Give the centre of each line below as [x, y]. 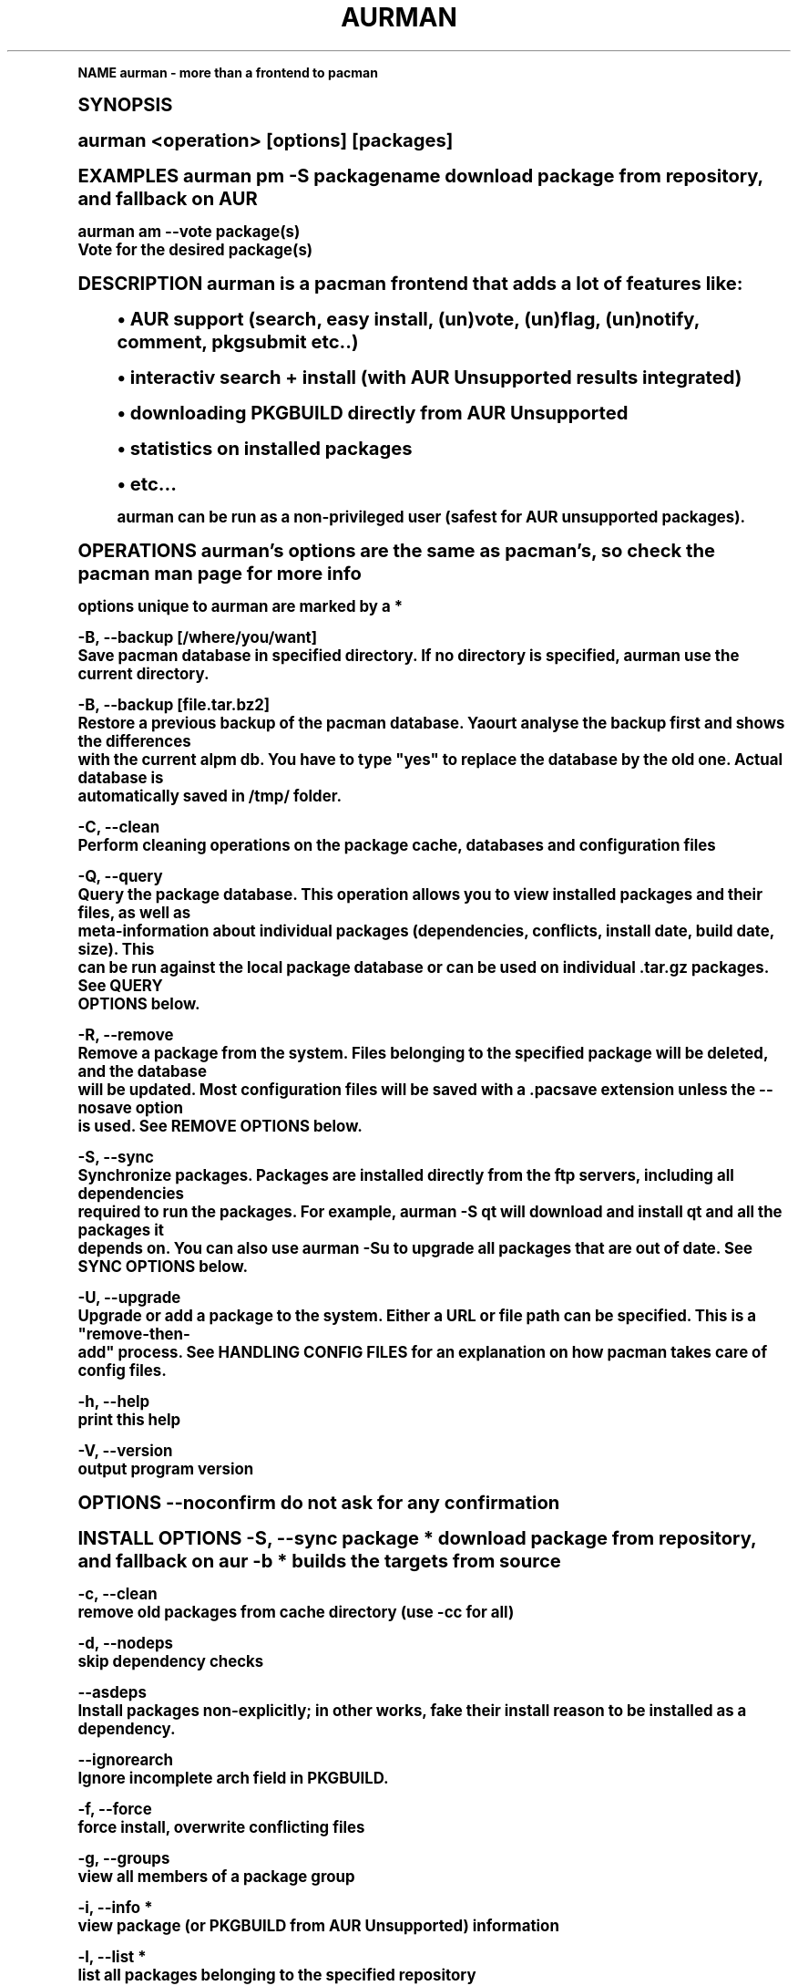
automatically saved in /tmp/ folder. [210, 796]
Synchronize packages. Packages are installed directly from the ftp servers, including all [406, 1175]
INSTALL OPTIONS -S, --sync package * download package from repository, [417, 1537]
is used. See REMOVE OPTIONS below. [220, 1126]
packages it [121, 1230]
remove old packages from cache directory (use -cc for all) [296, 1612]
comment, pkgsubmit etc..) [238, 341]
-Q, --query [120, 876]
